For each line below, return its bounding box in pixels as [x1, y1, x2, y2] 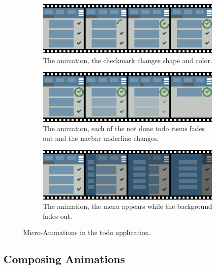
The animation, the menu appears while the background [43, 201, 212, 211]
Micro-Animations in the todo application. [23, 227, 151, 237]
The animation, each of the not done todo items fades [43, 123, 205, 134]
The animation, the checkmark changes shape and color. [43, 55, 212, 65]
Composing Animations [3, 251, 125, 267]
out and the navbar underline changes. [43, 133, 159, 143]
